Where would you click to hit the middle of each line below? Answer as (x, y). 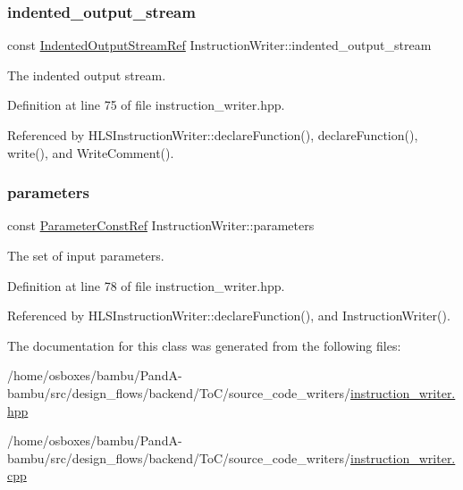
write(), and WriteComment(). (91, 152)
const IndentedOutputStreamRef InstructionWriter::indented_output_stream (219, 45)
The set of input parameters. (86, 255)
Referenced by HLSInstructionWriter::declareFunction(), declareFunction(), (213, 135)
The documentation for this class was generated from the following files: (204, 345)
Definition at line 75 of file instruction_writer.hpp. (146, 105)
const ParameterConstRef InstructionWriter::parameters (161, 225)
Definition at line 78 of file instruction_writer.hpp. (146, 285)
